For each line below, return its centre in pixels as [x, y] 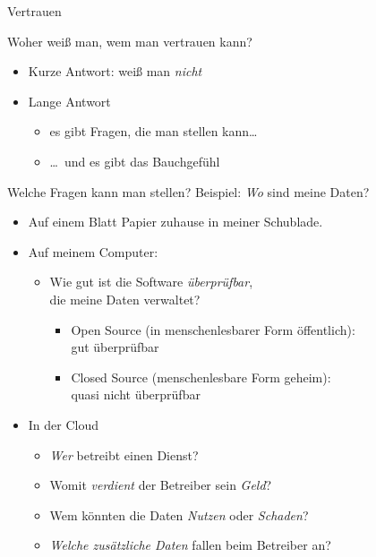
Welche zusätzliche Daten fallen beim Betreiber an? [190, 545]
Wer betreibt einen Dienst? [124, 454]
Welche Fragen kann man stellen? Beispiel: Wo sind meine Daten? [188, 191]
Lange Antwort [69, 101]
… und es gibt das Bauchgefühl [135, 161]
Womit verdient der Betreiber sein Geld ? [161, 485]
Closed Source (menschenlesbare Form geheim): [201, 377]
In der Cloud [64, 424]
